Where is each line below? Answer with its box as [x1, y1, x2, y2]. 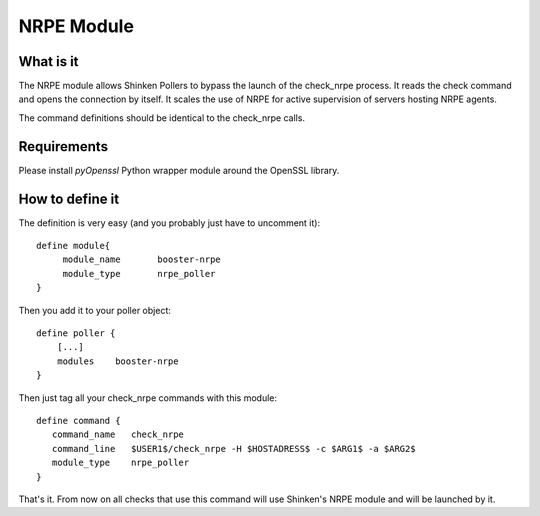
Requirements [18, 138, 109, 155]
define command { [36, 415, 121, 426]
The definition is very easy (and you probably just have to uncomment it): [18, 216, 320, 229]
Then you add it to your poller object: [18, 304, 172, 316]
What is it [18, 53, 79, 70]
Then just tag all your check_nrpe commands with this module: [18, 391, 278, 404]
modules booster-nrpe [56, 355, 179, 367]
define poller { [36, 328, 116, 339]
